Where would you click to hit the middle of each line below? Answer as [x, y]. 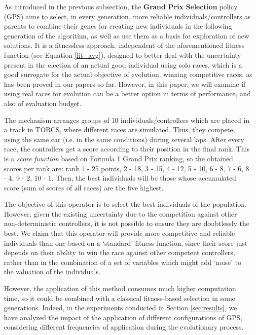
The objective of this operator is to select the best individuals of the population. [126, 204]
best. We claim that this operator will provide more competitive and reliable [120, 233]
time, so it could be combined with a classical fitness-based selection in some [120, 298]
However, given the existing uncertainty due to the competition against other [121, 213]
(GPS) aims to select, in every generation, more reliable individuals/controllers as [127, 16]
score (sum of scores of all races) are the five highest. [84, 187]
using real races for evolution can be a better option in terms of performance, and [128, 93]
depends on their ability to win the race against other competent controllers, [120, 252]
